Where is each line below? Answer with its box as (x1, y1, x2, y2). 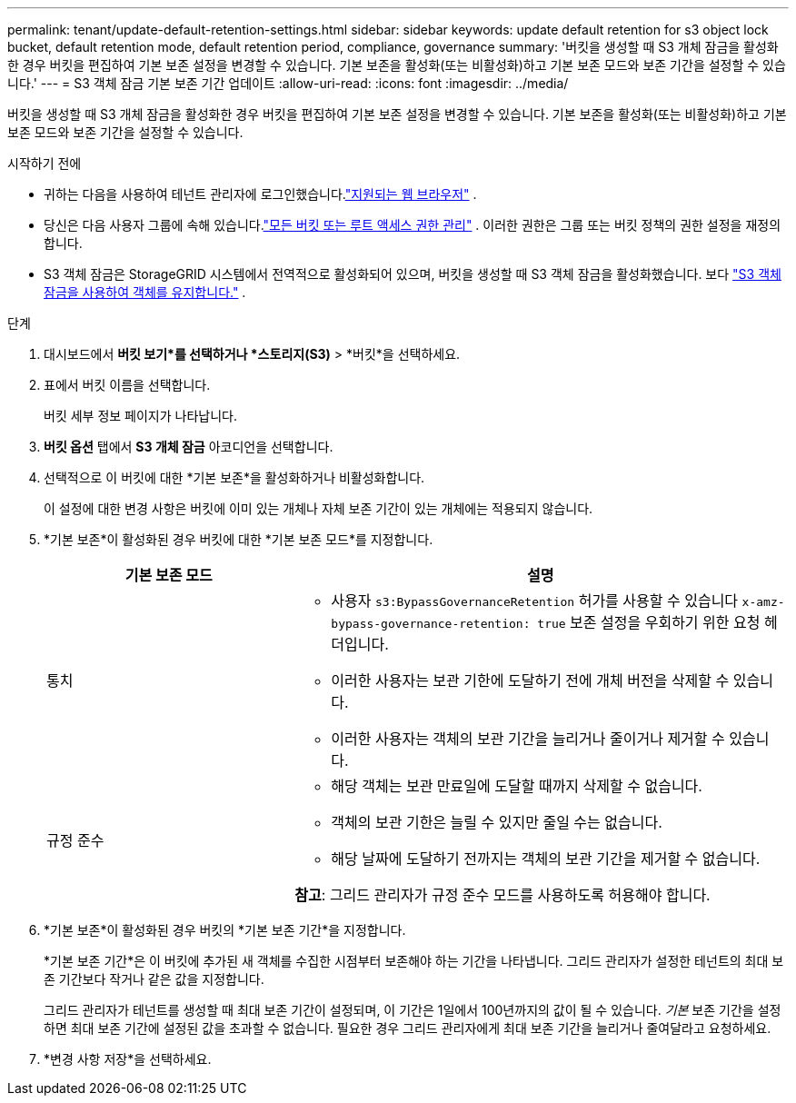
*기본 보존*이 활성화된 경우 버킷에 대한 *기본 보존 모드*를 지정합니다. (44, 532, 433, 547)
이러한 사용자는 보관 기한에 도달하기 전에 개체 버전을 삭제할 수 (331, 671, 730, 690)
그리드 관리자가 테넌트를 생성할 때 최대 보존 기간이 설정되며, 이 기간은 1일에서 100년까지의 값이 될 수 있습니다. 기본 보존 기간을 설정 (44, 1002, 781, 1018)
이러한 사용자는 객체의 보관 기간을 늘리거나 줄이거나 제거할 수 (331, 730, 725, 748)
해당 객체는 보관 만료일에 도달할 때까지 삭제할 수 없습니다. (331, 777, 702, 795)
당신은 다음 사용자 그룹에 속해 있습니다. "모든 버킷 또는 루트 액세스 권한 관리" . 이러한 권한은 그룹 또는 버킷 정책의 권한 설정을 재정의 (44, 217, 781, 233)
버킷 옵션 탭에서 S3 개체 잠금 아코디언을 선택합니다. (44, 439, 333, 454)
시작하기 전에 (7, 155, 82, 171)
